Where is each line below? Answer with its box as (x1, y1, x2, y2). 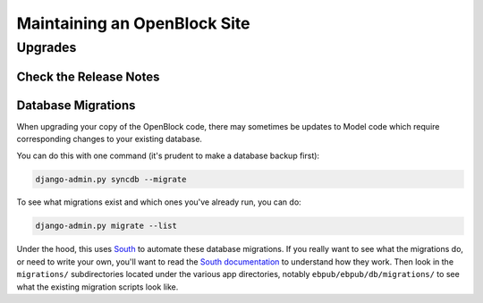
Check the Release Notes (16, 69, 160, 84)
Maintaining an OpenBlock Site (16, 13, 250, 33)
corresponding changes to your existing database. (16, 134, 203, 145)
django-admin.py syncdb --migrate (35, 174, 187, 184)
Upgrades (16, 39, 77, 55)
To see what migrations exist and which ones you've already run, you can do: (16, 197, 301, 207)
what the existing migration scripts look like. (16, 282, 179, 292)
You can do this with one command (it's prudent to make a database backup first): (16, 150, 320, 161)
